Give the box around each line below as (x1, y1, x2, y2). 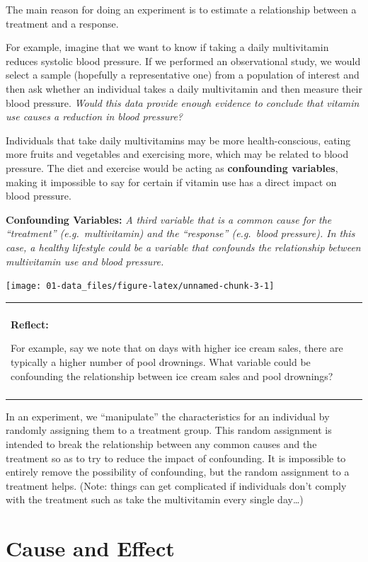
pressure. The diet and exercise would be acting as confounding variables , (6, 160, 338, 175)
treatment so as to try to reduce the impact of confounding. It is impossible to (6, 450, 346, 465)
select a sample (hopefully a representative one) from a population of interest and (6, 67, 360, 82)
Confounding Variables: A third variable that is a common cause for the (6, 212, 332, 226)
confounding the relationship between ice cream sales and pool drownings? (11, 368, 333, 383)
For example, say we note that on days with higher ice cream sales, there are (11, 340, 343, 355)
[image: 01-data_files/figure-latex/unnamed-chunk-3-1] (6, 281, 275, 292)
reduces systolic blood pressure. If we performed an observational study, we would (6, 53, 361, 68)
